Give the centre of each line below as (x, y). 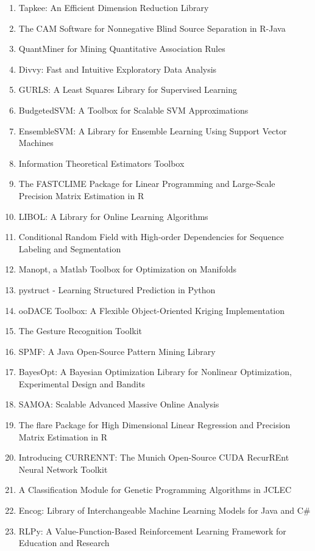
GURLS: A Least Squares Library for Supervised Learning (128, 89)
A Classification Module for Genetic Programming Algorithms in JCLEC (155, 490)
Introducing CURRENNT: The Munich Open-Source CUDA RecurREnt (154, 457)
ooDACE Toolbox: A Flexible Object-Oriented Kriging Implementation (152, 310)
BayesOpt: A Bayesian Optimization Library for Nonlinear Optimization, (155, 372)
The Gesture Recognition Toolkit (80, 331)
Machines (36, 143)
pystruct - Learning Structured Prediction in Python (117, 289)
